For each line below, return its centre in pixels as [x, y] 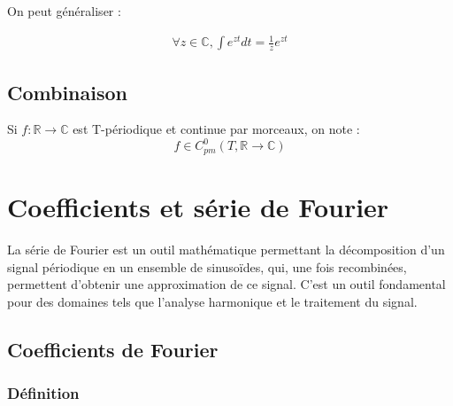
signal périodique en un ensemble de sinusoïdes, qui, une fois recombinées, [207, 266]
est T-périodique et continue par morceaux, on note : [216, 129]
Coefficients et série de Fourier [198, 207]
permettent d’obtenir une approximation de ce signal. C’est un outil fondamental [226, 284]
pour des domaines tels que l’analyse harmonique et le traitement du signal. [212, 301]
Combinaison [67, 92]
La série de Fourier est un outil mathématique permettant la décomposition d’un [226, 250]
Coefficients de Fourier [113, 349]
